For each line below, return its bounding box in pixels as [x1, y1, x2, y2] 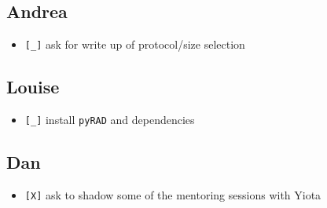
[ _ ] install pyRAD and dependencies [24, 111, 195, 128]
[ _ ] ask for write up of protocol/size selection [24, 36, 245, 53]
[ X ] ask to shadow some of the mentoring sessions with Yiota [24, 186, 321, 203]
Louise [6, 75, 60, 99]
